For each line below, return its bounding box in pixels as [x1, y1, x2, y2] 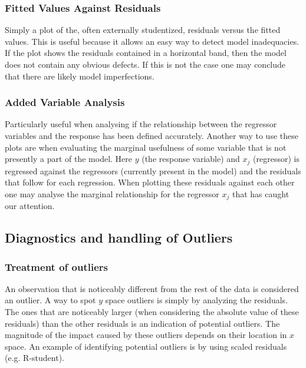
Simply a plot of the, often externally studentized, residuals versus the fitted [5, 24, 281, 36]
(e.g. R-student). [5, 352, 64, 364]
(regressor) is [253, 152, 300, 165]
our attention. [5, 200, 55, 212]
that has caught [232, 187, 289, 200]
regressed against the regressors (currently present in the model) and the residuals [5, 164, 301, 177]
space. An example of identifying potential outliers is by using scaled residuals [5, 340, 287, 352]
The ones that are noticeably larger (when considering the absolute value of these [5, 306, 299, 318]
